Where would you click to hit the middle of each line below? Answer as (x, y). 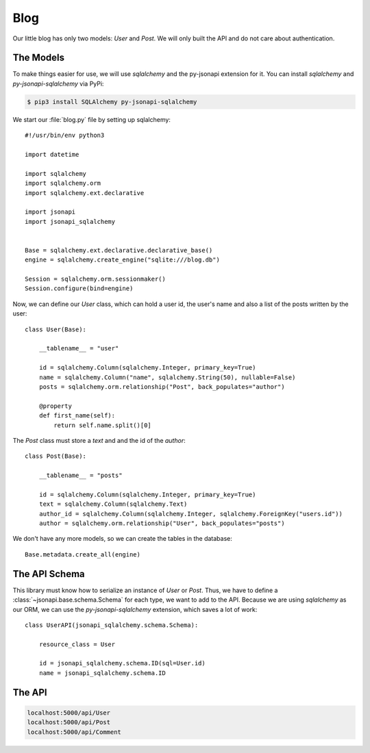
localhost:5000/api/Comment (74, 732)
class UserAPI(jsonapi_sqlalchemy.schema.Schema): (112, 625)
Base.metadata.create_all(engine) (83, 554)
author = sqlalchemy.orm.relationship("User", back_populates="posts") (162, 523)
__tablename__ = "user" (79, 348)
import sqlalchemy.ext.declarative (85, 193)
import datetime (52, 154)
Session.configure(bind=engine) (79, 289)
